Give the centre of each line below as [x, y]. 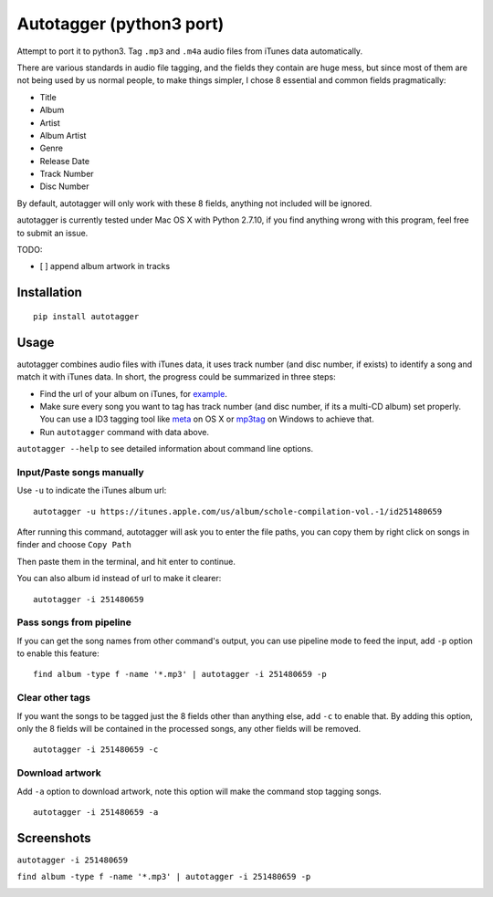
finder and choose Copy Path [74, 545]
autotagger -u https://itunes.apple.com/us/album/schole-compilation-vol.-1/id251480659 [238, 511]
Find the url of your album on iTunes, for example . [134, 393]
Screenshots [54, 838]
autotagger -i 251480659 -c [96, 750]
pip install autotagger [86, 316]
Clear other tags [54, 698]
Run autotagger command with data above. [125, 432]
